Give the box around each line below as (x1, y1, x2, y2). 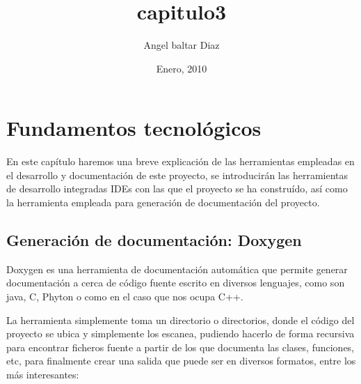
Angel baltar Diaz (143, 38, 220, 52)
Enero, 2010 (156, 61, 207, 75)
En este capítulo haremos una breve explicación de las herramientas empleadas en (6, 154, 355, 169)
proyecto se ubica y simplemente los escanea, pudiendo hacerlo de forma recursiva (6, 326, 355, 341)
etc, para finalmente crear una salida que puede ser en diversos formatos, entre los (6, 353, 356, 368)
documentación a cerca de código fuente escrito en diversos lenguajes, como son (6, 275, 345, 290)
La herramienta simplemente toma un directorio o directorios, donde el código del (6, 312, 355, 327)
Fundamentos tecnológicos (6, 114, 262, 142)
